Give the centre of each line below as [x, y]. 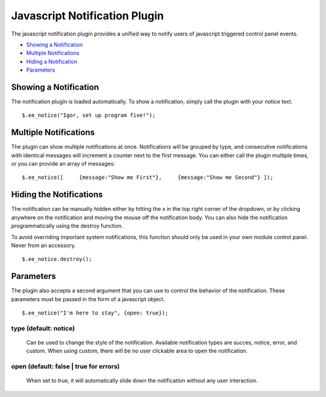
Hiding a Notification [52, 61]
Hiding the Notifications [57, 195]
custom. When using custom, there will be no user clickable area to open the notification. [137, 351]
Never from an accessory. [43, 245]
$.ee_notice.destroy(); [57, 259]
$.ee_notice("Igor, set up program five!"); [89, 115]
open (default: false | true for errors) [66, 366]
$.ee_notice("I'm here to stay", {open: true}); [95, 313]
